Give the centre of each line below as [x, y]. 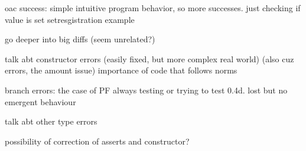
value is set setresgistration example [70, 19]
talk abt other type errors [51, 121]
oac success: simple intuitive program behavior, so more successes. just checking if [153, 8]
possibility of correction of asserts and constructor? [97, 141]
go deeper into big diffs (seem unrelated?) [80, 39]
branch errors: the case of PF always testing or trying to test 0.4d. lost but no [146, 90]
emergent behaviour [40, 101]
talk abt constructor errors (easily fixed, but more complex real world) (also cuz [149, 58]
